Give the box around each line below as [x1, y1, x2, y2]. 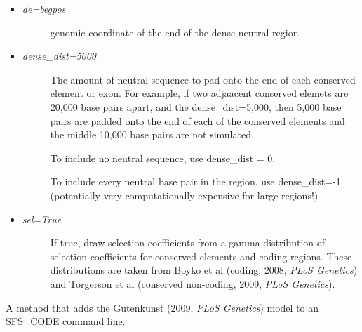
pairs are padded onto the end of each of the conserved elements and [50, 113, 345, 128]
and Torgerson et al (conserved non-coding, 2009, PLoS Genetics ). [50, 276, 335, 291]
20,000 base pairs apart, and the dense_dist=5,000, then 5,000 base [50, 99, 342, 114]
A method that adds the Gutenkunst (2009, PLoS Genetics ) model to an [6, 300, 319, 314]
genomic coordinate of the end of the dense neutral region [50, 25, 299, 39]
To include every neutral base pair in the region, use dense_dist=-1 [50, 174, 341, 189]
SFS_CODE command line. [6, 314, 126, 328]
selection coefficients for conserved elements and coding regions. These [50, 248, 352, 263]
